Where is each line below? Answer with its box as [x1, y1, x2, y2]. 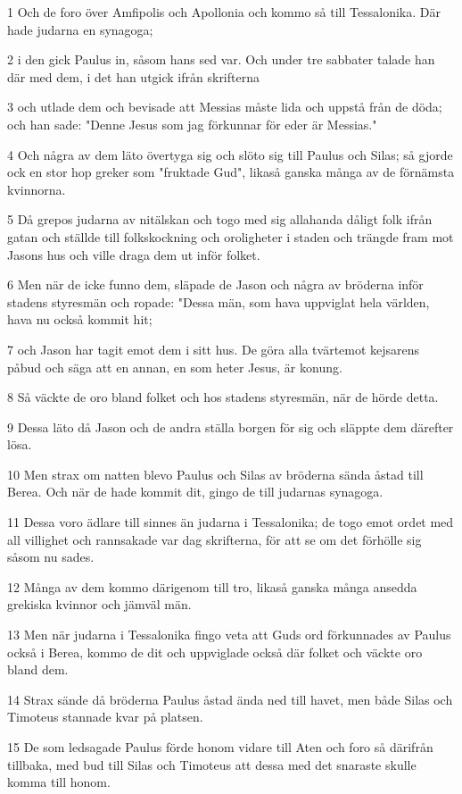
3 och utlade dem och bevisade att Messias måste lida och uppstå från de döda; [7, 97, 442, 116]
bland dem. [7, 660, 69, 679]
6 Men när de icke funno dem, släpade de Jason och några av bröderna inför [7, 275, 424, 294]
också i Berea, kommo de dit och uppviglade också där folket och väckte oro [7, 642, 423, 661]
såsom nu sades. [7, 547, 95, 566]
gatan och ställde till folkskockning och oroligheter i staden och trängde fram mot [7, 227, 454, 246]
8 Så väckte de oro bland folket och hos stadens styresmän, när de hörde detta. [7, 388, 439, 406]
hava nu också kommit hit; [7, 310, 153, 329]
